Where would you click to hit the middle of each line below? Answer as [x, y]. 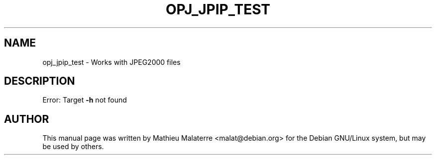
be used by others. [73, 147]
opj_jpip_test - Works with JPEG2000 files [111, 62]
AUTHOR [27, 119]
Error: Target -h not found [85, 100]
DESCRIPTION [40, 81]
